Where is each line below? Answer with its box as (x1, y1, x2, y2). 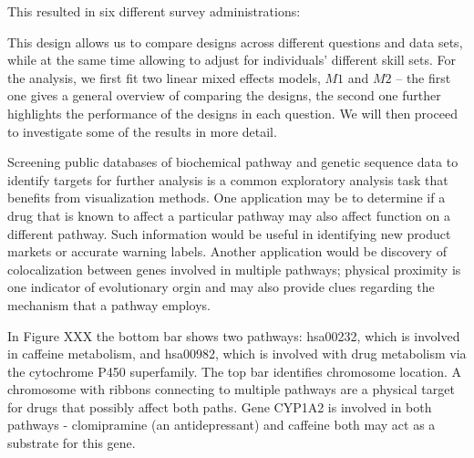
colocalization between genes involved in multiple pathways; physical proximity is (7, 259, 461, 278)
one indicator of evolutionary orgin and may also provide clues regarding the (7, 277, 435, 297)
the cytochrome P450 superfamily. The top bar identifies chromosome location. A (7, 361, 461, 380)
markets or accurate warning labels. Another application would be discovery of (7, 242, 447, 261)
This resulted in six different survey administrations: (7, 2, 301, 20)
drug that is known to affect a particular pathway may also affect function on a (7, 205, 450, 224)
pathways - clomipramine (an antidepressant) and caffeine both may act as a (7, 415, 436, 434)
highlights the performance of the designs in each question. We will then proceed (7, 103, 458, 122)
